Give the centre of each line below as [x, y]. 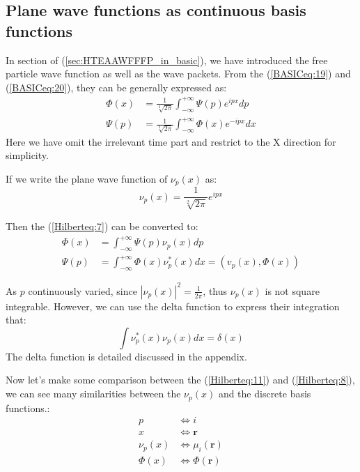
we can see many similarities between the [93, 394]
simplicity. [27, 155]
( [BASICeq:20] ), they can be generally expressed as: [116, 87]
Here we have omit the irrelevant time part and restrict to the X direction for [171, 141]
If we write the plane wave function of [87, 179]
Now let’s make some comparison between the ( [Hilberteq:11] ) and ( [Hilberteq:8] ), [180, 380]
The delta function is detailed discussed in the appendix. [126, 356]
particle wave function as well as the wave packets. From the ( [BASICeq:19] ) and [178, 74]
